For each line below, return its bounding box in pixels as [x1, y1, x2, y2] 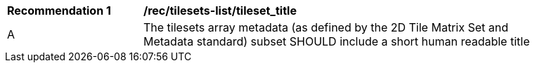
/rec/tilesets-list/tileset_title [143, 4, 297, 18]
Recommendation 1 [7, 4, 111, 18]
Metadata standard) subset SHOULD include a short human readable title [143, 34, 530, 48]
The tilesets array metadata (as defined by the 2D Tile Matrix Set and [143, 20, 508, 34]
